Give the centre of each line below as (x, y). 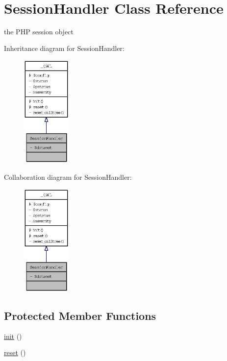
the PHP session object (39, 32)
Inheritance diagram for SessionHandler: (64, 48)
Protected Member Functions (80, 315)
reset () (15, 352)
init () (13, 336)
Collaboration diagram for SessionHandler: (68, 177)
